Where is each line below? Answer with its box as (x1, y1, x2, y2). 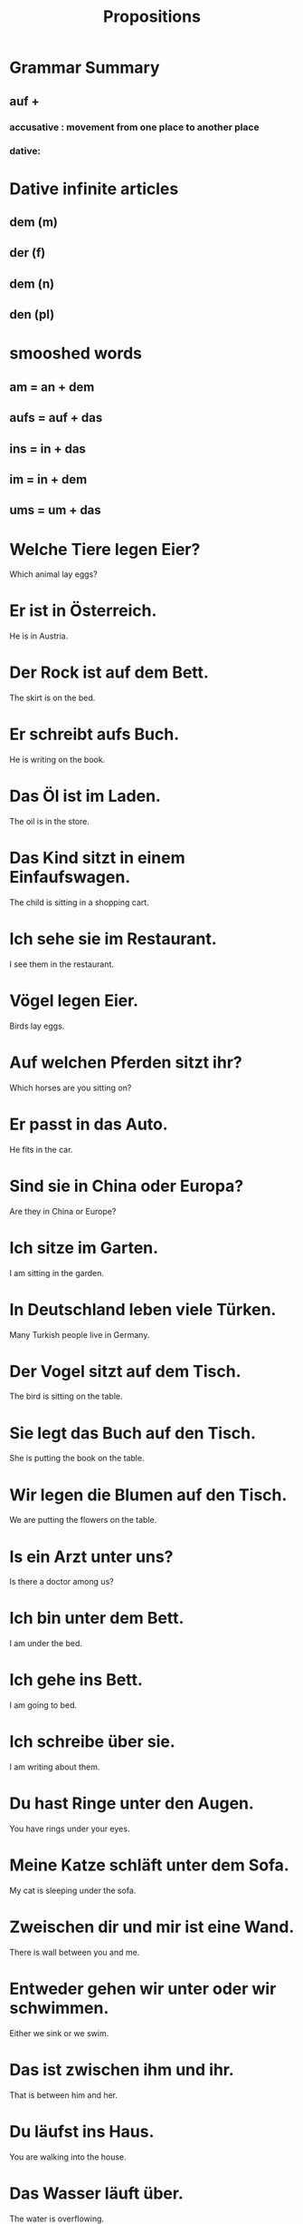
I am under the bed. (9, 1638, 83, 1649)
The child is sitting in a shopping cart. (9, 896, 149, 908)
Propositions (102, 6, 202, 27)
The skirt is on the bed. (9, 692, 96, 704)
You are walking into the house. (9, 2151, 127, 2162)
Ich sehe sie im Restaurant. (9, 929, 217, 950)
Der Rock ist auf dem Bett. (9, 662, 210, 683)
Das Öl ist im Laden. (9, 786, 161, 806)
